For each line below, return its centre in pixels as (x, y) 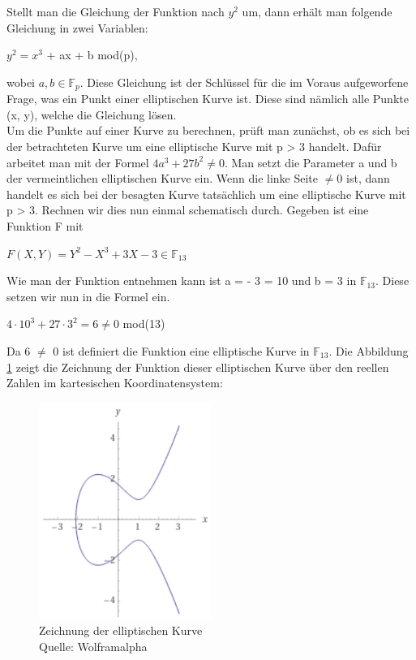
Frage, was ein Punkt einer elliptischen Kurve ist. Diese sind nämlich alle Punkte (208, 99)
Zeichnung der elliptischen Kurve (121, 630)
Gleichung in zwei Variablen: (77, 27)
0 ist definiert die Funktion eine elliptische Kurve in (181, 350)
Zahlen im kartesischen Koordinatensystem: (115, 383)
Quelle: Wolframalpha (93, 646)
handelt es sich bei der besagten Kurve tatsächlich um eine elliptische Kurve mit (206, 194)
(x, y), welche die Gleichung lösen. (92, 114)
